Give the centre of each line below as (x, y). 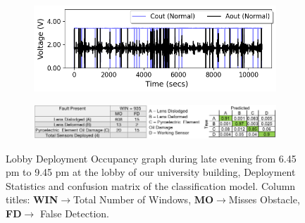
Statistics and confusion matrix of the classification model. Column (151, 185)
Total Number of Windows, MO (144, 199)
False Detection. (74, 214)
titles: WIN (32, 199)
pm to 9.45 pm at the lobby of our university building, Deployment (151, 172)
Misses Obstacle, (264, 199)
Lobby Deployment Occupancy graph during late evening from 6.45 (151, 158)
